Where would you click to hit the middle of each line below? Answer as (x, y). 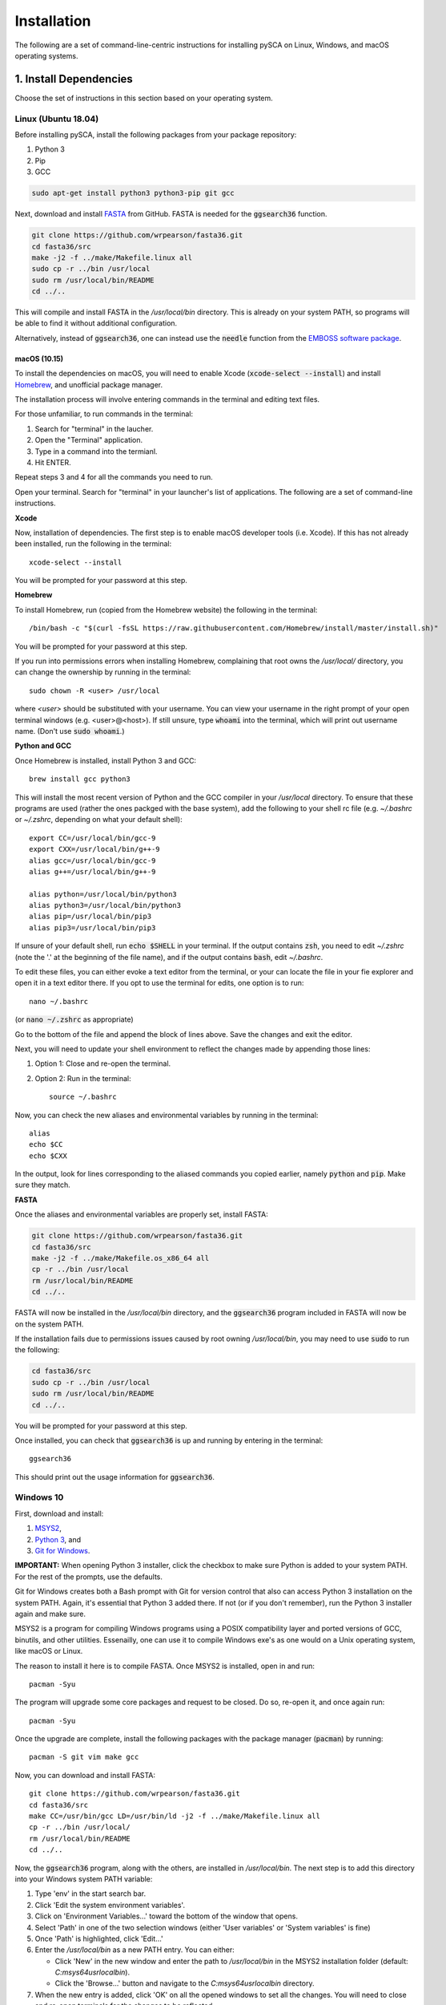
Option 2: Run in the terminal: (83, 1078)
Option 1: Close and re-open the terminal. (103, 1063)
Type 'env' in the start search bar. (90, 1894)
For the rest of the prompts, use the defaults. (89, 1577)
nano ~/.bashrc (59, 1001)
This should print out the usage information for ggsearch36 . (115, 1476)
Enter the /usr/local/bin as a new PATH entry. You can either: (135, 1950)
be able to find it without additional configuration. (96, 323)
